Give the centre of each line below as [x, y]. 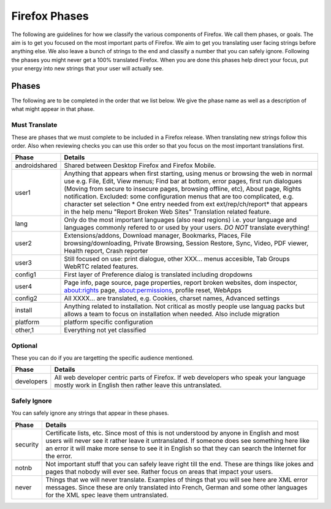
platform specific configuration [108, 322]
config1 [26, 274]
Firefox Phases [50, 16]
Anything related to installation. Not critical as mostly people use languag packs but [185, 306]
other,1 [25, 330]
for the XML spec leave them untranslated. [107, 495]
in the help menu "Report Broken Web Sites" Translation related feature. [168, 212]
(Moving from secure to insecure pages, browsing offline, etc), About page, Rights [183, 189]
